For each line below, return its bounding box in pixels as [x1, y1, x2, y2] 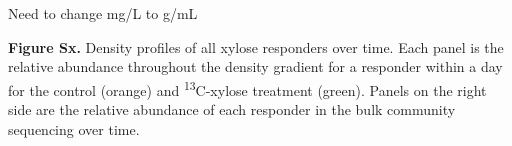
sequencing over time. [8, 118, 140, 139]
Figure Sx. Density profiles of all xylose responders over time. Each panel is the [8, 36, 504, 57]
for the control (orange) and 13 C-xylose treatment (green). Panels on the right [8, 76, 487, 100]
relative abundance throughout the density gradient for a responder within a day [8, 56, 503, 77]
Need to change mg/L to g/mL [8, 3, 198, 23]
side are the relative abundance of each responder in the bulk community [8, 99, 456, 120]
